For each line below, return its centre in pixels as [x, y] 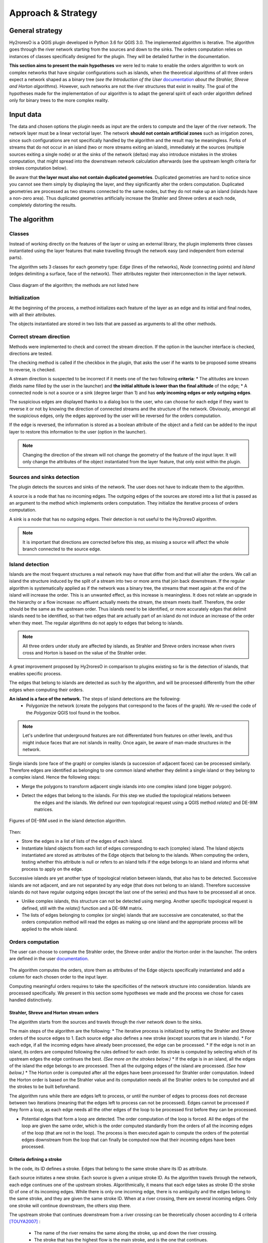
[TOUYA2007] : [25, 1222]
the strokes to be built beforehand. [45, 1087]
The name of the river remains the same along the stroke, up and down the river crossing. [126, 1233]
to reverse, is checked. [33, 369]
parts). [16, 258]
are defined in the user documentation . [49, 959]
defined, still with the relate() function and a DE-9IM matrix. [82, 908]
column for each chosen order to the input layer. [59, 977]
